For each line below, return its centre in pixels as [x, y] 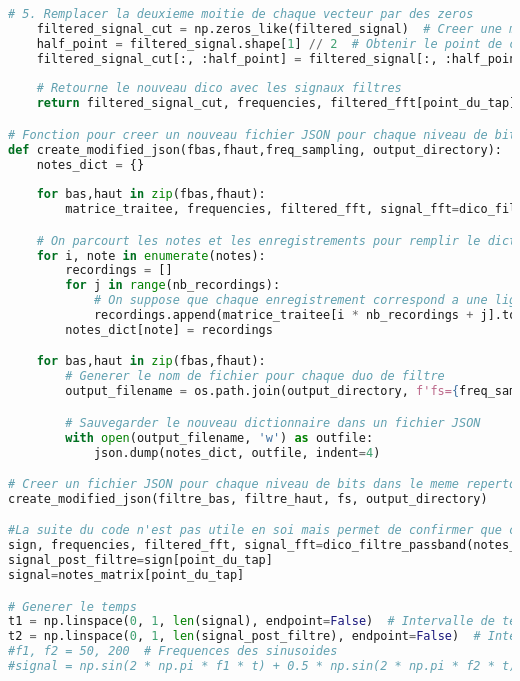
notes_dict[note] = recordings [169, 329]
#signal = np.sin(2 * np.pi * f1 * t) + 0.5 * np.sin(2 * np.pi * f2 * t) [262, 666]
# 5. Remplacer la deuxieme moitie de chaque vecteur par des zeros [241, 14]
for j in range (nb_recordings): [173, 285]
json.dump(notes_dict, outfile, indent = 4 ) [237, 452]
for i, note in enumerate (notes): [151, 255]
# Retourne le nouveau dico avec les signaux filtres [219, 88]
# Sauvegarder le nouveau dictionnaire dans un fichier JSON [273, 422]
